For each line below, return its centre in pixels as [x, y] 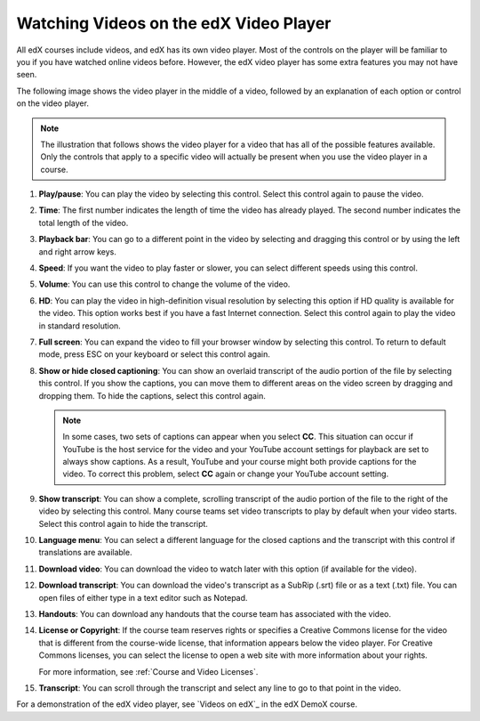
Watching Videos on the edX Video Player [174, 23]
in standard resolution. [80, 326]
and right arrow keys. [78, 251]
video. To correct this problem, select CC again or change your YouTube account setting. [226, 474]
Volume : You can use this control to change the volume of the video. [164, 284]
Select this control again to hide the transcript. [124, 523]
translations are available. [85, 553]
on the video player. [52, 103]
